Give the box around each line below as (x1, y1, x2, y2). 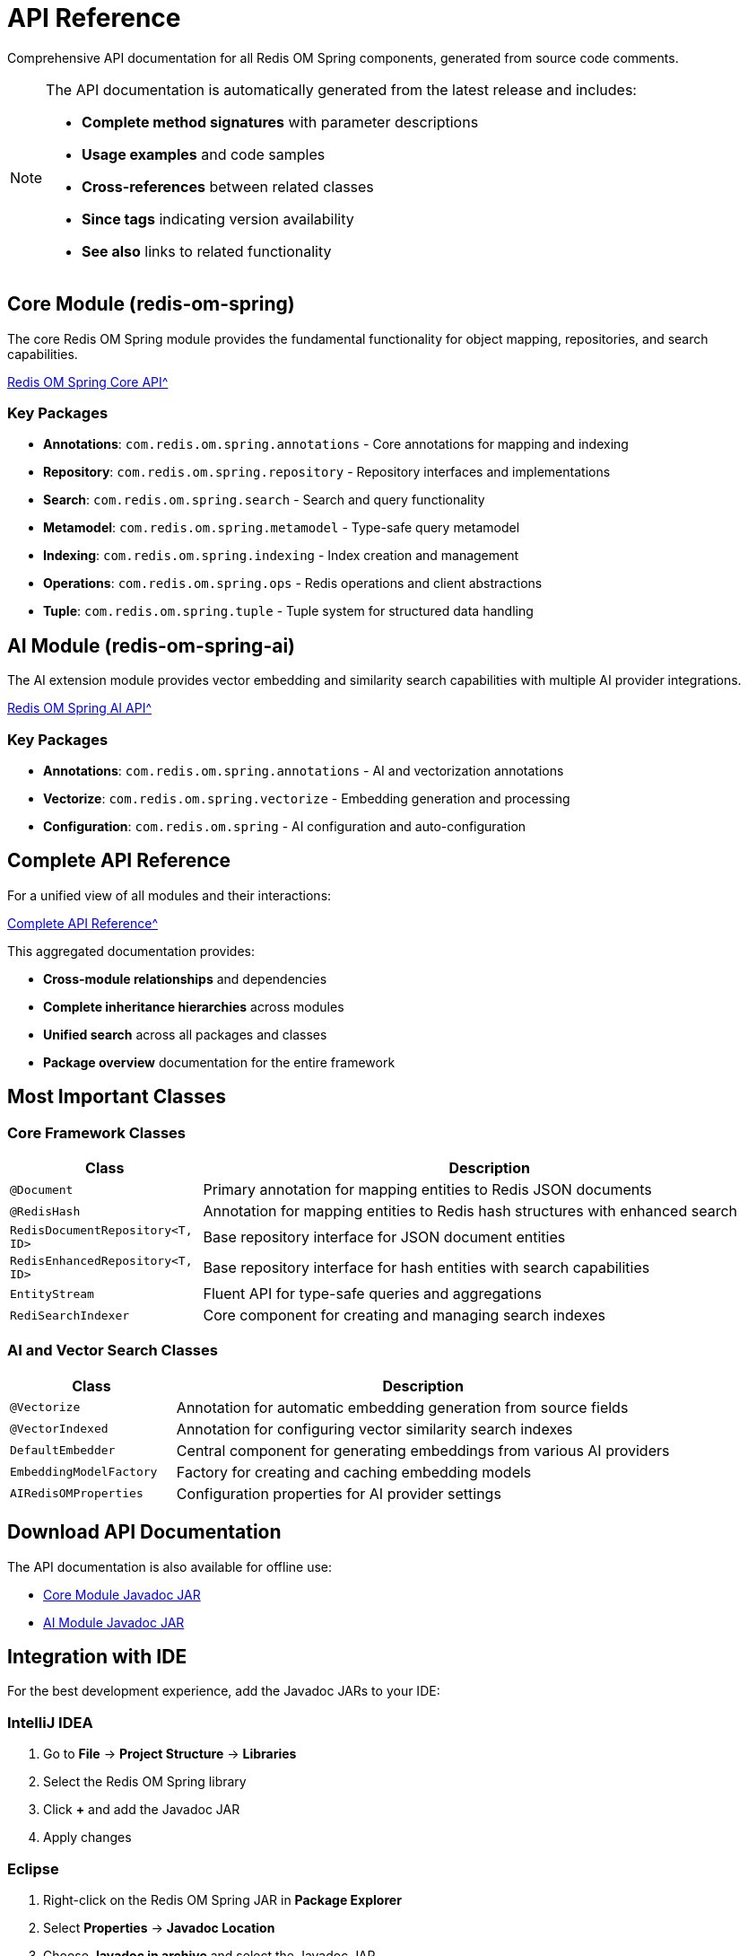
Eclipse (7, 1859, 59, 1878)
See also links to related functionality (82, 241, 332, 260)
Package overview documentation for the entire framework (43, 1054, 396, 1070)
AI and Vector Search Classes (7, 1341, 218, 1360)
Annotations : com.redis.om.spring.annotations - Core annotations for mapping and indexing (43, 436, 629, 452)
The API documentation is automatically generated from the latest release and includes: (46, 80, 637, 99)
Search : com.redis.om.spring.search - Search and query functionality (43, 492, 485, 508)
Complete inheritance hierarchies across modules (43, 998, 344, 1014)
